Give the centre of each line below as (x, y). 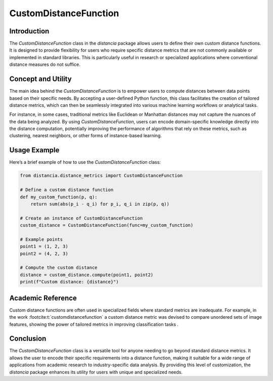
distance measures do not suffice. (45, 65)
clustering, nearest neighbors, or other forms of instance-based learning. (85, 136)
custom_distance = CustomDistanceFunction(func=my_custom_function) (107, 225)
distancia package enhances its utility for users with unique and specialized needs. (96, 372)
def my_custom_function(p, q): (59, 197)
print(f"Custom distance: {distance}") (69, 282)
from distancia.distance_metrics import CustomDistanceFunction (101, 176)
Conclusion (28, 339)
